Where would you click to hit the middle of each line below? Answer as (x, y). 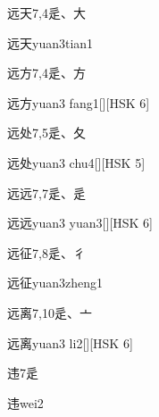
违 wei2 (25, 402)
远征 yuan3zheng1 (55, 283)
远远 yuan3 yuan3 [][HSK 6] (80, 223)
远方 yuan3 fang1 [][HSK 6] (79, 102)
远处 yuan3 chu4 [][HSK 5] (76, 162)
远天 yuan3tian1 (50, 42)
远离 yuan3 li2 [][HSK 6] (70, 342)
